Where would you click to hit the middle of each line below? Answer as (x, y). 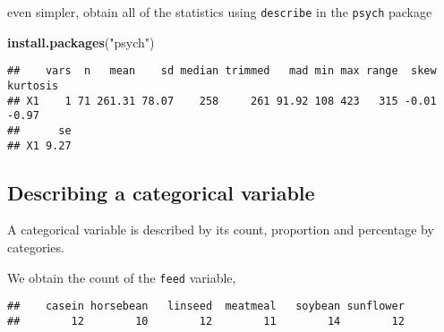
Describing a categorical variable (161, 192)
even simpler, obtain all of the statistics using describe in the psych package (220, 12)
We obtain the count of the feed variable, (122, 277)
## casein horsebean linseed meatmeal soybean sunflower (206, 306)
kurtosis (33, 85)
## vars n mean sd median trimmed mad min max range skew (222, 71)
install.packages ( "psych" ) (81, 42)
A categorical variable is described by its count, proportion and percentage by (221, 230)
